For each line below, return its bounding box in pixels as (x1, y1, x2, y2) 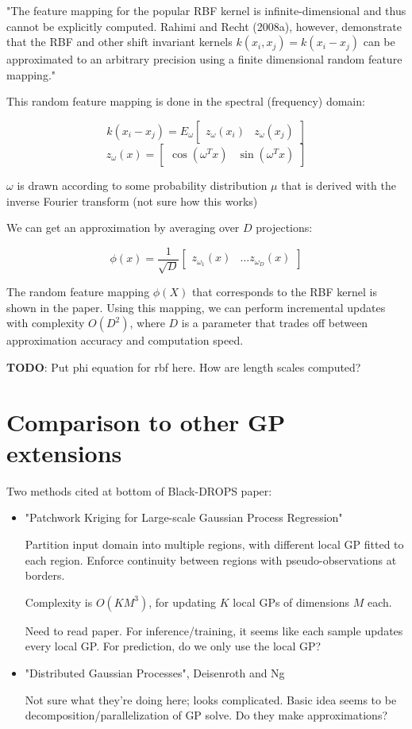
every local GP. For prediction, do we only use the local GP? (25, 638, 322, 654)
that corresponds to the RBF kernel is (191, 283, 377, 300)
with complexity (6, 314, 85, 331)
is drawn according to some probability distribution (17, 176, 268, 193)
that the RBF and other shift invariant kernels (6, 33, 233, 50)
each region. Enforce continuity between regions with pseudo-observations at (25, 551, 397, 568)
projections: (256, 219, 313, 236)
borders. (25, 567, 65, 584)
